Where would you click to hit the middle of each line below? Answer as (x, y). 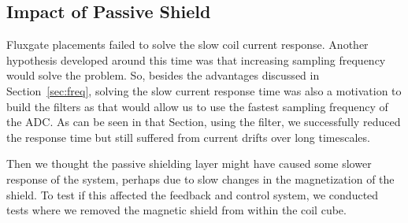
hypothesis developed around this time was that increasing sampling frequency (196, 59)
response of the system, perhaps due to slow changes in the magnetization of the (200, 178)
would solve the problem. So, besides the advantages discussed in (163, 75)
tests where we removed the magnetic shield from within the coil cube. (176, 210)
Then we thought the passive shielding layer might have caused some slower (189, 164)
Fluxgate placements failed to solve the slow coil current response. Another (187, 45)
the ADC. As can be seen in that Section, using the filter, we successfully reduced (204, 122)
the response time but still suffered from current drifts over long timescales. (188, 137)
